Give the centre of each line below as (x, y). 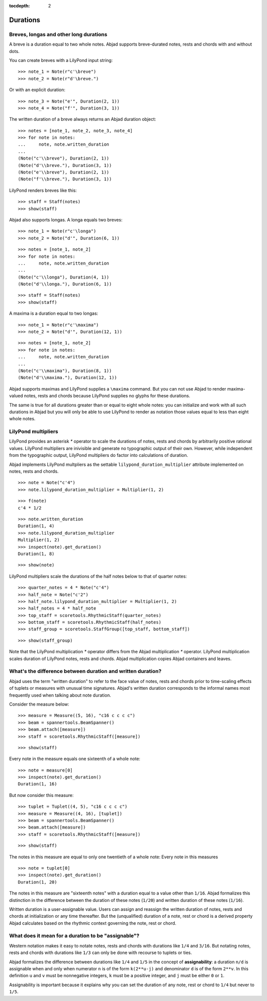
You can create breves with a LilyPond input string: (61, 60)
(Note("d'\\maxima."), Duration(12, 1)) (67, 378)
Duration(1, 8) (36, 554)
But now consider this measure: (42, 795)
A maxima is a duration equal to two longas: (54, 313)
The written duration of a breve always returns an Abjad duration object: (83, 119)
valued (16, 396)
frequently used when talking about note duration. (60, 695)
